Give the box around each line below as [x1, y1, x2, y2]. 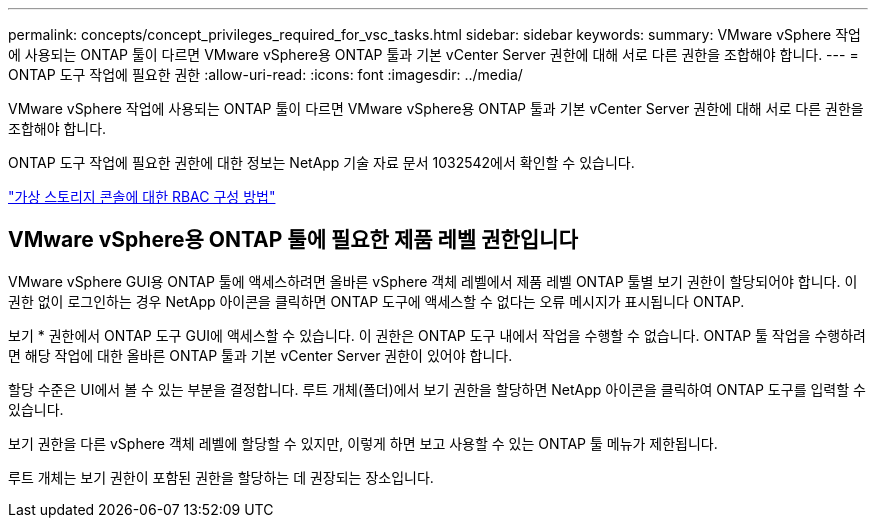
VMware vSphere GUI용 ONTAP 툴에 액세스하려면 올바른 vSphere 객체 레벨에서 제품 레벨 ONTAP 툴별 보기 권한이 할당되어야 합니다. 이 [8, 272, 858, 290]
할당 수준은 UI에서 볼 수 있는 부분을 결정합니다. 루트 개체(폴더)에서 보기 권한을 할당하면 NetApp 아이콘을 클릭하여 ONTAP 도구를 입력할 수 [8, 380, 866, 398]
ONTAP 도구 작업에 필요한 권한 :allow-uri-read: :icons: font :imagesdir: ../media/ [8, 66, 523, 83]
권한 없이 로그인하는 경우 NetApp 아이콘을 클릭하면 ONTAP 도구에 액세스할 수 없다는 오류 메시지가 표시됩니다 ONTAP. [8, 292, 745, 310]
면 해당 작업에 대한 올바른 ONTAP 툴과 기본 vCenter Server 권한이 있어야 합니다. [8, 346, 513, 364]
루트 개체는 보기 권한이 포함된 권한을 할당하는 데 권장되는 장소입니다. [8, 468, 434, 486]
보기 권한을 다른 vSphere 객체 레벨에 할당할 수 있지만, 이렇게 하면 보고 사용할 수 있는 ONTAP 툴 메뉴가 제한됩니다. [8, 434, 718, 452]
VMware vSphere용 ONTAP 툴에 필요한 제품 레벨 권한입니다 [8, 227, 578, 253]
